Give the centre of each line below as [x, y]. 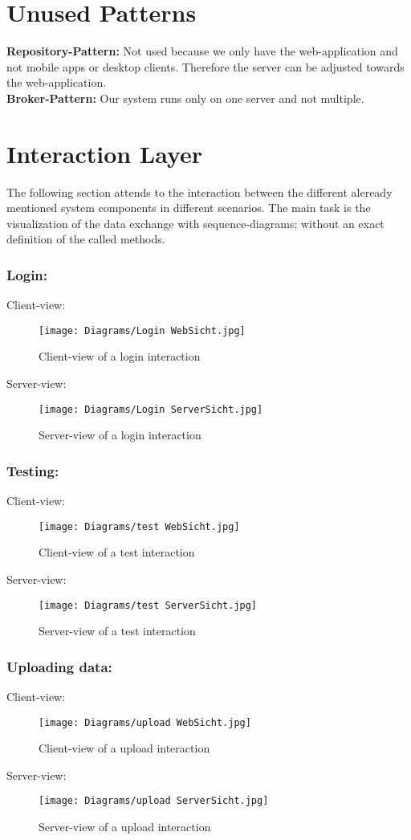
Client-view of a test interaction [117, 552]
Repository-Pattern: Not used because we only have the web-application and [202, 51]
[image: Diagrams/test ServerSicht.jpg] [148, 605]
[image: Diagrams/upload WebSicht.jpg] [145, 722]
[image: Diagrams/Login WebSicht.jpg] [142, 330]
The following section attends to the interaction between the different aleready [199, 192]
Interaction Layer [105, 153]
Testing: [33, 470]
